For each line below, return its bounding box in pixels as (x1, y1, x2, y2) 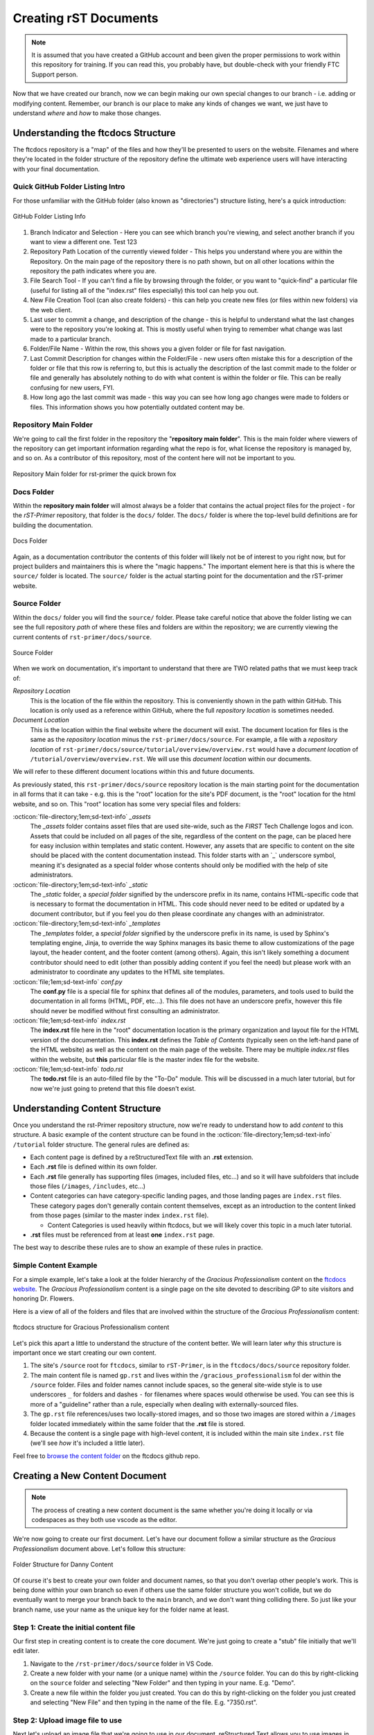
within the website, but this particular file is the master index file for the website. (30, 1055, 260, 1063)
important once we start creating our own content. (12, 1348, 157, 1357)
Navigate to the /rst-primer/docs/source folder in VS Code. (30, 1659, 214, 1668)
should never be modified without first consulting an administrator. (30, 1006, 220, 1015)
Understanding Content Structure (12, 1102, 161, 1114)
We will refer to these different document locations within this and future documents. (12, 768, 255, 776)
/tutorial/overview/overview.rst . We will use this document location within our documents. (30, 754, 312, 763)
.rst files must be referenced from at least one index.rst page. (30, 1230, 215, 1239)
